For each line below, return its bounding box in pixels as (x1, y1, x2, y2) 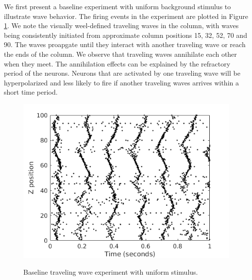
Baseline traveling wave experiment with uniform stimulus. (23, 266, 198, 277)
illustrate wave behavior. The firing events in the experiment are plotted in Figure (4, 11, 249, 21)
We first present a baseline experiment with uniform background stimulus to (4, 1, 231, 11)
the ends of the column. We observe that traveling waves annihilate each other (4, 49, 237, 59)
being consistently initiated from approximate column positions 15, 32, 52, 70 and (4, 30, 247, 40)
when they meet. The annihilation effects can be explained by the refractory (4, 58, 231, 68)
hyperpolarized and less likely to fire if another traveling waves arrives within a (4, 77, 239, 87)
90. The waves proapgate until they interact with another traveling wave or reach (4, 39, 246, 49)
